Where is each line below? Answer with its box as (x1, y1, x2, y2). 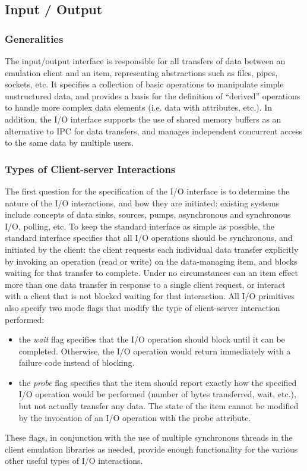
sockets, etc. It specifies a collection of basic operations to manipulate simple (5, 78, 284, 90)
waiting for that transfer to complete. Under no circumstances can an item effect (5, 266, 298, 279)
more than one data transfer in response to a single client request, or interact (5, 278, 286, 290)
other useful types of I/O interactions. (5, 454, 143, 467)
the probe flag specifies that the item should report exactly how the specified (18, 376, 297, 388)
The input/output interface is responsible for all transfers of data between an (5, 55, 286, 67)
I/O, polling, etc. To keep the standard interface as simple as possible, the (5, 219, 274, 232)
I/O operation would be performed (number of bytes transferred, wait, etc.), (18, 388, 296, 400)
